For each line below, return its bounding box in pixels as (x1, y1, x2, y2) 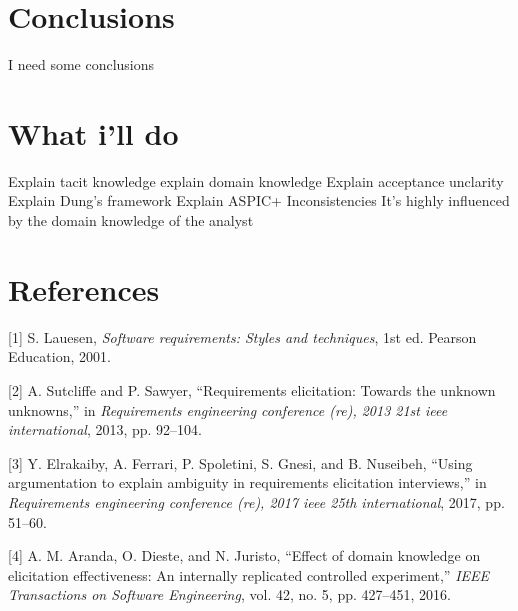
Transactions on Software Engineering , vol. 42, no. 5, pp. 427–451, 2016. (8, 584, 451, 605)
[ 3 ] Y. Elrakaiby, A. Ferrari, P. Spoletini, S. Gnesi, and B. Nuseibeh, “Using (8, 452, 473, 473)
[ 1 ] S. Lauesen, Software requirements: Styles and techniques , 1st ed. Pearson (8, 326, 477, 347)
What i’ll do (8, 112, 179, 153)
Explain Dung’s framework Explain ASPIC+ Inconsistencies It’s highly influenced (8, 190, 510, 211)
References (8, 268, 160, 309)
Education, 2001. (8, 346, 111, 367)
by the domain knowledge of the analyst (8, 210, 254, 231)
